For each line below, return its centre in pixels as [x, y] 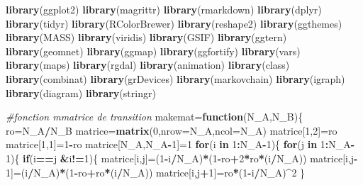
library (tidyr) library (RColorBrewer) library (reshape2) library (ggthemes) [174, 23]
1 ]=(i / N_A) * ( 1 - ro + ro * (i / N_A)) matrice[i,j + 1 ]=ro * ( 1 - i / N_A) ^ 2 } [156, 172]
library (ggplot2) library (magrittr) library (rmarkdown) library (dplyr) [164, 9]
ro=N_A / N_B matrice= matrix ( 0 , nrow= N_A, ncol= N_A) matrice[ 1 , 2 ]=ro [172, 130]
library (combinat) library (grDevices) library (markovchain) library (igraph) [175, 78]
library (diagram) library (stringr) [81, 92]
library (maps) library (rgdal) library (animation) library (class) [148, 65]
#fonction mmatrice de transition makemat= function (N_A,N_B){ [155, 117]
